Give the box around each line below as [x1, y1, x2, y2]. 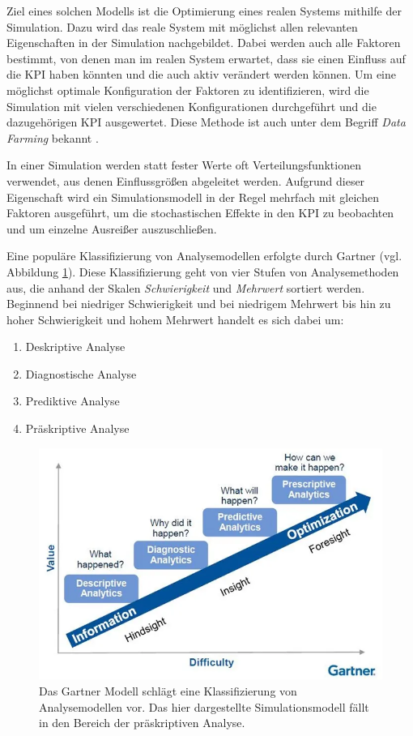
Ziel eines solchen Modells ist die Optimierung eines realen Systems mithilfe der [6, 2, 402, 19]
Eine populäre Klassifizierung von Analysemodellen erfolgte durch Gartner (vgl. [6, 247, 402, 264]
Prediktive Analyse [25, 392, 120, 409]
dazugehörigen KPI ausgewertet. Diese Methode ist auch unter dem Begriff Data [6, 113, 406, 131]
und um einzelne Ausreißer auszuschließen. [6, 220, 217, 237]
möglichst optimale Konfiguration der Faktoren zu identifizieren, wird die [6, 81, 369, 98]
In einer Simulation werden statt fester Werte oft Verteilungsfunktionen [6, 156, 361, 173]
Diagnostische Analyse [25, 365, 137, 382]
